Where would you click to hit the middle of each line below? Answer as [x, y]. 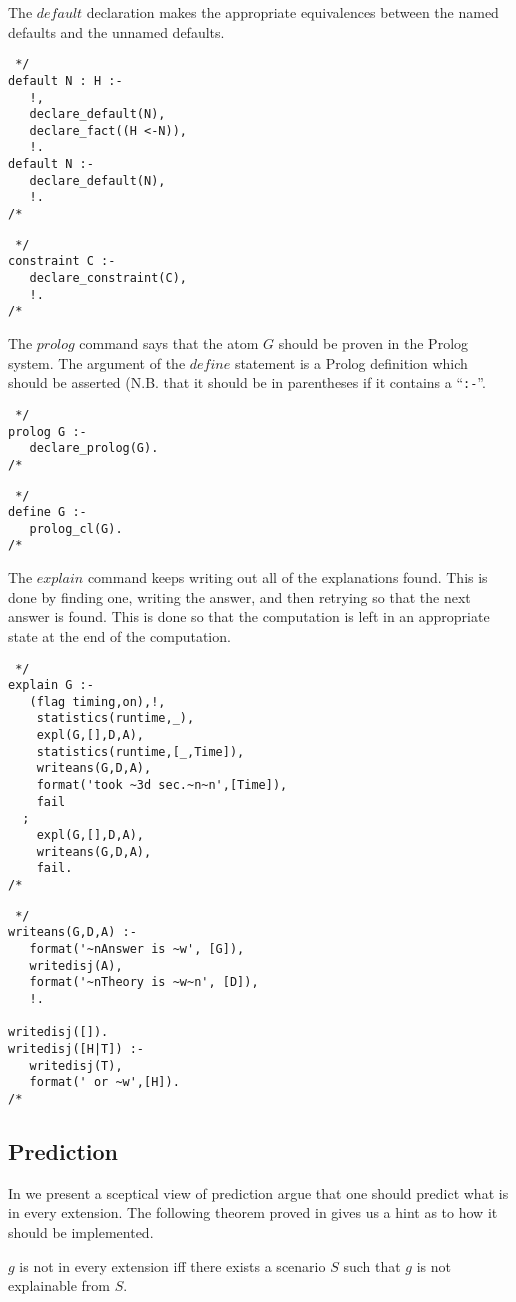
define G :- [47, 512]
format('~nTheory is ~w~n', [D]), [144, 982]
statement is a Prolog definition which [351, 362]
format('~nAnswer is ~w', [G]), [137, 949]
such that [372, 1265]
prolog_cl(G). [76, 528]
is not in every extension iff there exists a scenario [172, 1265]
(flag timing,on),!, [97, 701]
